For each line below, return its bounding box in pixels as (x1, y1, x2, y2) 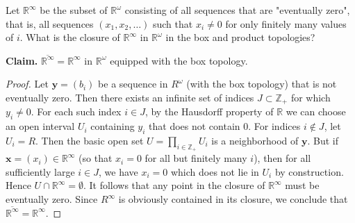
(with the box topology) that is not (186, 76, 337, 91)
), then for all (254, 151, 311, 165)
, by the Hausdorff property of (145, 104, 274, 119)
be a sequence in (98, 76, 168, 91)
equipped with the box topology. (110, 53, 248, 67)
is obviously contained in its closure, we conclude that (118, 192, 348, 206)
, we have (99, 164, 138, 179)
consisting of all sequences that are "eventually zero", (124, 3, 350, 17)
